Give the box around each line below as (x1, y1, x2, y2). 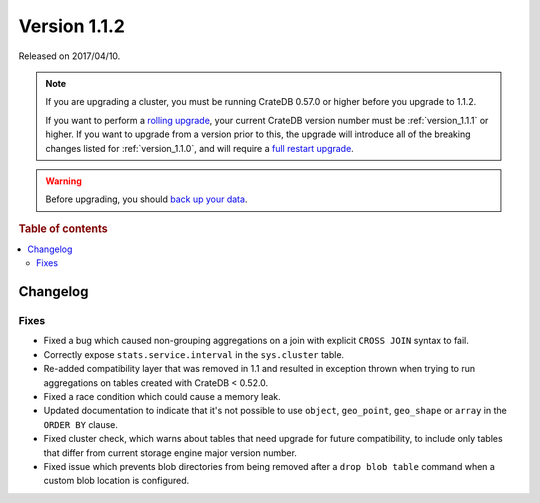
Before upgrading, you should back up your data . (45, 193, 248, 205)
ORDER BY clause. (43, 418, 119, 430)
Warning (45, 175, 82, 187)
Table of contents (18, 221, 109, 235)
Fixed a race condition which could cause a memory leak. (43, 391, 282, 403)
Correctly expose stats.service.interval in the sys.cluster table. (43, 348, 345, 360)
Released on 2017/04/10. (18, 50, 121, 62)
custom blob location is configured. (43, 475, 190, 487)
